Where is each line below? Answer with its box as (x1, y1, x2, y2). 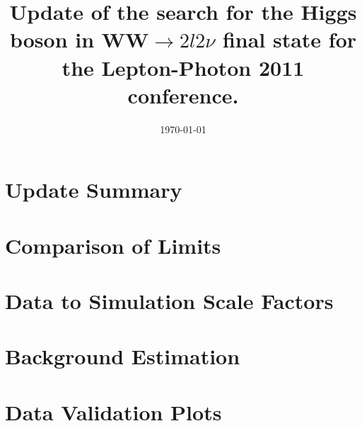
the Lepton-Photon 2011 (62, 52, 305, 82)
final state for (222, 25, 357, 54)
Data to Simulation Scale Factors (5, 286, 334, 315)
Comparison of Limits (5, 230, 221, 259)
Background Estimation (5, 342, 240, 371)
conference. (127, 80, 239, 109)
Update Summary (5, 175, 182, 204)
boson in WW (9, 25, 149, 54)
